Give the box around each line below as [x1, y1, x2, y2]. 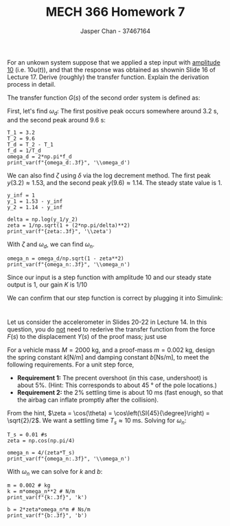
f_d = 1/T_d [7, 147, 41, 154]
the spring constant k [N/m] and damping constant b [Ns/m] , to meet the [7, 353, 209, 361]
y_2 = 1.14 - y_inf [7, 204, 63, 210]
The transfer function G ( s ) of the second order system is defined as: [7, 94, 200, 102]
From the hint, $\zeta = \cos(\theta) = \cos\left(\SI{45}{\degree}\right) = [7, 408, 211, 417]
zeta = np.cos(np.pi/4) [7, 437, 76, 444]
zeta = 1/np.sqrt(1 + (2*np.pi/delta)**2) [7, 221, 130, 229]
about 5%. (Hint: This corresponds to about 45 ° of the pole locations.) [16, 381, 218, 389]
